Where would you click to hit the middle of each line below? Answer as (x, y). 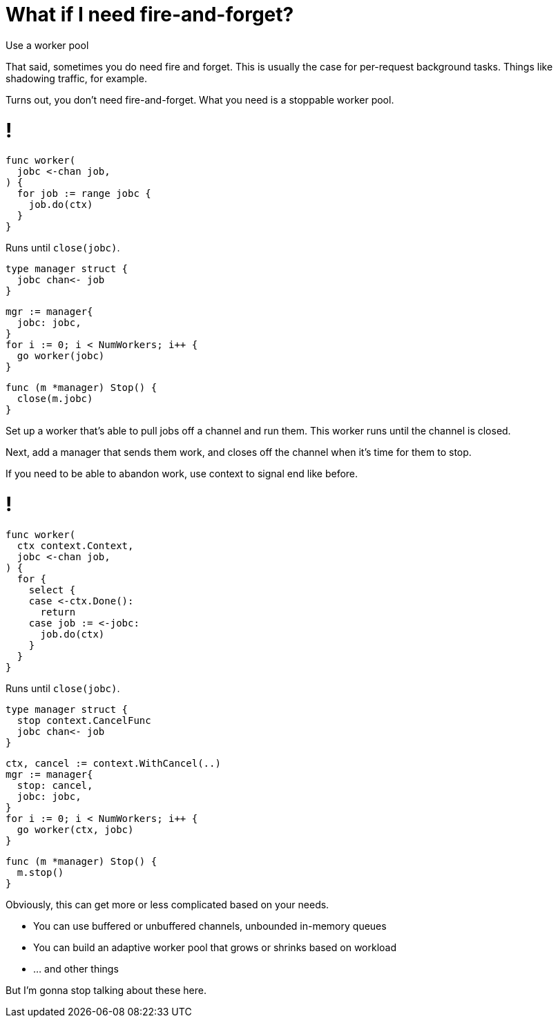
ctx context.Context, (75, 545)
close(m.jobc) (55, 399)
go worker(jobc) (61, 356)
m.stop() (40, 872)
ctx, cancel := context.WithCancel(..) (113, 763)
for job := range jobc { (84, 194)
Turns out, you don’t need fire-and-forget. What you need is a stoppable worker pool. (200, 99)
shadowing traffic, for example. (76, 78)
